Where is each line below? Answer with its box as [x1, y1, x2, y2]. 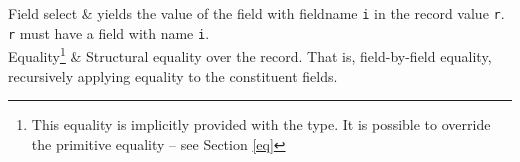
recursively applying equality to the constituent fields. [8, 65, 338, 86]
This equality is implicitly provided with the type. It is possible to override [31, 114, 491, 135]
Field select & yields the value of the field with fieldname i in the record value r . [8, 3, 505, 23]
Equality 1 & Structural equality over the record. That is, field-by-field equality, [8, 43, 492, 66]
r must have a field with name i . [8, 22, 210, 43]
